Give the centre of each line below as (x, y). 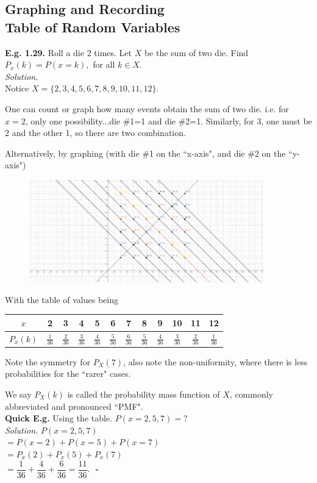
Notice (17, 88)
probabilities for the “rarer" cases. (68, 374)
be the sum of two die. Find (196, 52)
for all (104, 64)
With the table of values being (62, 299)
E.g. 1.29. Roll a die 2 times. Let (69, 52)
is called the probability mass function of (144, 394)
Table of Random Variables (93, 27)
